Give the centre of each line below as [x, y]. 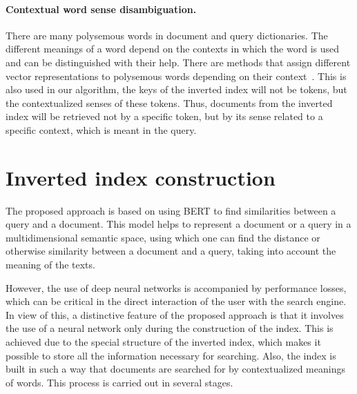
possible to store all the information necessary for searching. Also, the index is [171, 355]
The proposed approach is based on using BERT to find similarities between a [171, 210]
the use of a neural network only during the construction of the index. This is [170, 328]
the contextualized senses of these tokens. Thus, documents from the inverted [169, 102]
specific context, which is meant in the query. [101, 129]
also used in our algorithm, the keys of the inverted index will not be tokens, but [176, 89]
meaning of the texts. [50, 265]
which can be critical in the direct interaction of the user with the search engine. [176, 301]
